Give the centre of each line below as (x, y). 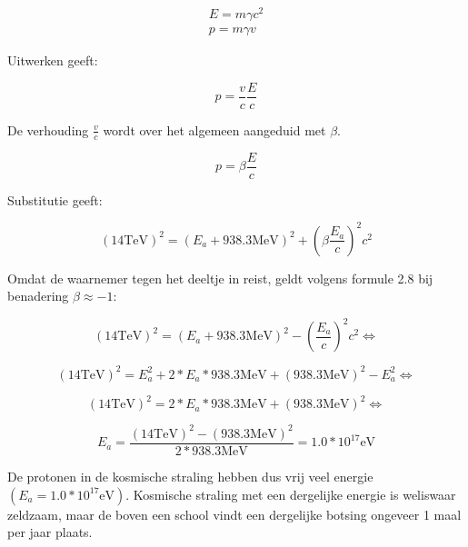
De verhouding (48, 129)
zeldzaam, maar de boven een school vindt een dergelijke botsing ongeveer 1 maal (234, 514)
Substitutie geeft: (55, 199)
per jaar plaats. (50, 532)
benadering (38, 296)
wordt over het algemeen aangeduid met (214, 129)
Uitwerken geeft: (53, 60)
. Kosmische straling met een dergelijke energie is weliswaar (291, 494)
